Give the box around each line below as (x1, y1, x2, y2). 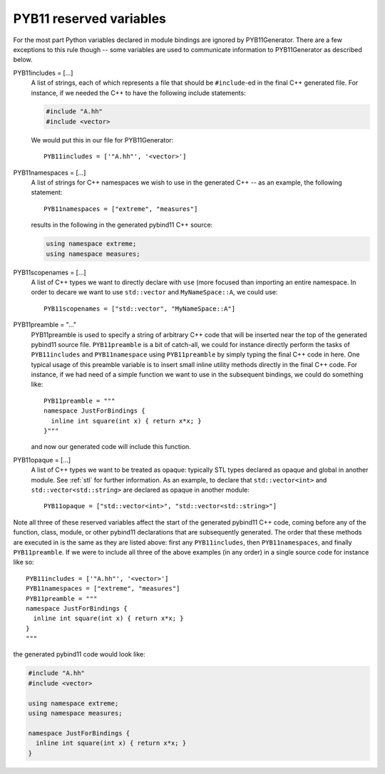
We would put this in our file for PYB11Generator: (31, 135, 174, 144)
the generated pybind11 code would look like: (13, 650, 145, 659)
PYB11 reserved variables (13, 11, 167, 26)
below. (13, 56, 33, 64)
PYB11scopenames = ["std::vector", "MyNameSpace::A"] (43, 304, 235, 313)
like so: (13, 558, 35, 567)
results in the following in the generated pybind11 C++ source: (31, 221, 213, 229)
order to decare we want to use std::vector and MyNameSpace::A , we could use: (31, 288, 278, 296)
